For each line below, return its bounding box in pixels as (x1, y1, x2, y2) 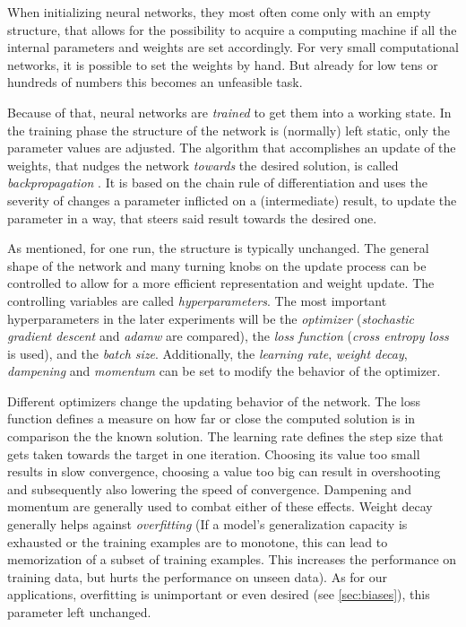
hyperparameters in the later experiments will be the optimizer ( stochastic (7, 309, 415, 327)
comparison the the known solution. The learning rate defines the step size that (7, 427, 444, 446)
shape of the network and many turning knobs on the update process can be (7, 256, 427, 274)
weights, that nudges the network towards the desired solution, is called (7, 155, 399, 174)
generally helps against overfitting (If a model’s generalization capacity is (7, 515, 408, 534)
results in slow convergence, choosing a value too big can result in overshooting (7, 462, 441, 481)
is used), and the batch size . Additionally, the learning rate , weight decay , (7, 344, 408, 362)
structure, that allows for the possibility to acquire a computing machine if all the (7, 20, 457, 39)
